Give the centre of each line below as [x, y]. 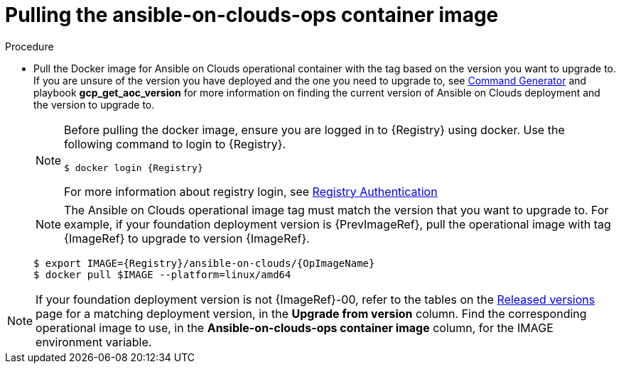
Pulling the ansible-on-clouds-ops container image [252, 15]
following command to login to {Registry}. [175, 144]
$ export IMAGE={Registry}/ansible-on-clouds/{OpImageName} [204, 263]
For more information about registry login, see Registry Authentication [251, 191]
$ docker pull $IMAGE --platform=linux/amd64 [162, 274]
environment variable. [94, 342]
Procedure [29, 46]
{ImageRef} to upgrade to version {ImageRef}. [187, 238]
